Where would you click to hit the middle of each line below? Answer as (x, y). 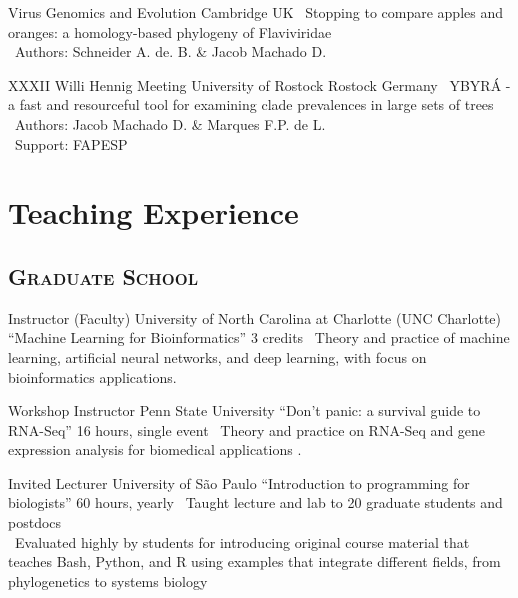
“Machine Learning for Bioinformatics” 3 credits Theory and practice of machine (259, 337)
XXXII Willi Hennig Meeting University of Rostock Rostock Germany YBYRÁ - (259, 84)
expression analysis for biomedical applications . (155, 449)
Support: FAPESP (71, 143)
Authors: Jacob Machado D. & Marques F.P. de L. (170, 123)
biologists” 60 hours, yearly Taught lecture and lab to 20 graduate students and (255, 502)
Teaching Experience (153, 212)
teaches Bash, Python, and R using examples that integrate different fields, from (254, 561)
